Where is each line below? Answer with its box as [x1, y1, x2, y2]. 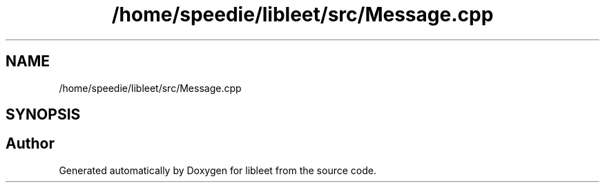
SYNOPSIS [6, 106, 81, 124]
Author [6, 135, 55, 153]
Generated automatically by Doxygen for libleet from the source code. [59, 164, 376, 176]
